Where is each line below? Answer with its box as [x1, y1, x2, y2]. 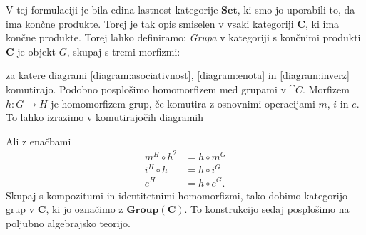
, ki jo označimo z [46, 202, 123, 216]
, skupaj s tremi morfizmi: [66, 43, 181, 58]
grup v [6, 202, 35, 216]
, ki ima [305, 16, 340, 31]
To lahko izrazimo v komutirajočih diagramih [6, 110, 204, 125]
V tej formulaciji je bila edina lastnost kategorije [6, 2, 218, 16]
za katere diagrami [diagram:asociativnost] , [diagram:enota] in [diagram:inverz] [6, 68, 350, 83]
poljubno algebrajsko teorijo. [6, 215, 131, 230]
